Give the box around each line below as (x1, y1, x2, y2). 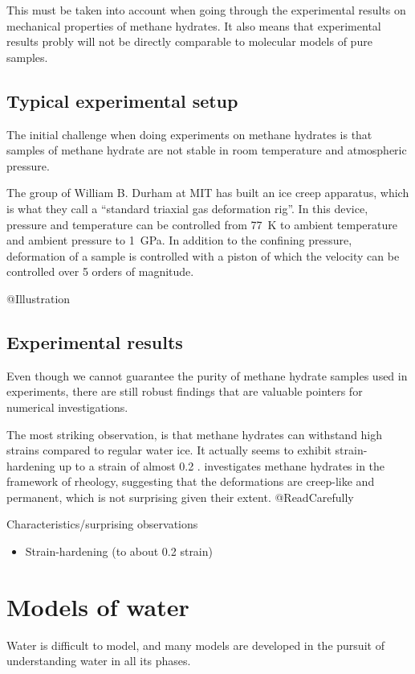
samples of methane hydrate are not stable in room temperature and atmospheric (6, 142, 407, 158)
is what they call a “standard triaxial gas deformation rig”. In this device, (6, 199, 368, 216)
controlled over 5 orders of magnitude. (6, 263, 194, 280)
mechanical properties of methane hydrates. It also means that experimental (6, 17, 381, 34)
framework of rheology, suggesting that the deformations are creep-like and (6, 473, 375, 490)
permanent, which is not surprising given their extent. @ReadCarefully (6, 488, 354, 505)
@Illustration (6, 290, 71, 306)
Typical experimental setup (6, 88, 238, 113)
